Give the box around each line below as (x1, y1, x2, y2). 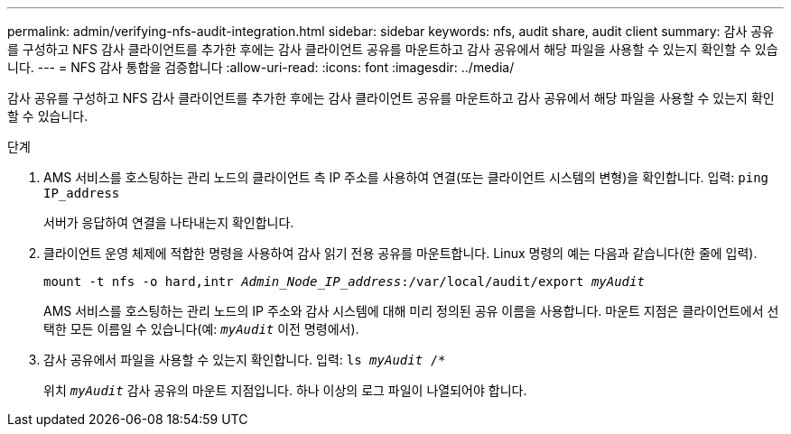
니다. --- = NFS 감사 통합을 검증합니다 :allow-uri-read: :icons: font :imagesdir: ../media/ (7, 60, 515, 75)
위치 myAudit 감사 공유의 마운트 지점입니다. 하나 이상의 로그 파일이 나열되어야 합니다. (43, 383, 527, 398)
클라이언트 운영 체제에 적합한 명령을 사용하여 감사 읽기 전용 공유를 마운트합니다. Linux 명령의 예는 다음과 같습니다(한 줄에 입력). (43, 245, 758, 261)
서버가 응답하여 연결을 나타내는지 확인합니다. (43, 215, 294, 230)
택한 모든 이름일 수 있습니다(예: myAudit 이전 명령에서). (43, 321, 359, 337)
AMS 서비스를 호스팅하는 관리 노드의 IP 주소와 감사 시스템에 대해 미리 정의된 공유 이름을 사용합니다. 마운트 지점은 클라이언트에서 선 (43, 303, 779, 319)
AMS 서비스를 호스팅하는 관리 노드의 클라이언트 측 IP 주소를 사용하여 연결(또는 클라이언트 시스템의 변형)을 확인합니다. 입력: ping (43, 170, 768, 185)
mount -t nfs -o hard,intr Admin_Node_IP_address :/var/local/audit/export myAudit (43, 274, 645, 289)
